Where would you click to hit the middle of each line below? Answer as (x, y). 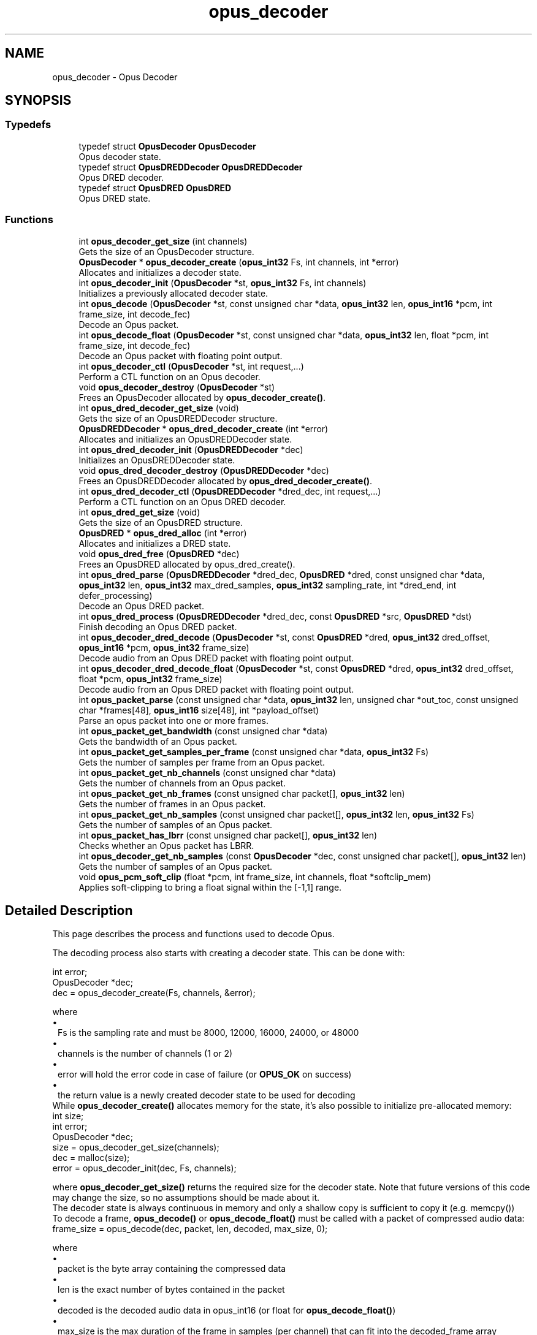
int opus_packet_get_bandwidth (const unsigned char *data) (203, 731)
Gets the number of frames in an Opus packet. (172, 804)
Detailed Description (69, 910)
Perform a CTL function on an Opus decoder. (169, 376)
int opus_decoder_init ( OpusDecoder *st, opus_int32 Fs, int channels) (223, 283)
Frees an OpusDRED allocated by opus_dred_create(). (187, 564)
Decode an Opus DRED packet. (141, 606)
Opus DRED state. (115, 198)
